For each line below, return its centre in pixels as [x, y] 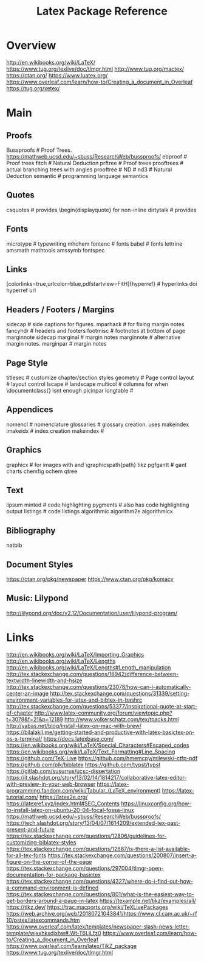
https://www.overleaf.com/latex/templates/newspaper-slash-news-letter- [98, 926]
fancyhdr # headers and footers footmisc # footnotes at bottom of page [96, 331]
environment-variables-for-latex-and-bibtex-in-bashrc [74, 700]
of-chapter [20, 713]
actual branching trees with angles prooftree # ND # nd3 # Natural [89, 169]
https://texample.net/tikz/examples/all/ [148, 900]
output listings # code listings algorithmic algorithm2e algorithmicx [90, 511]
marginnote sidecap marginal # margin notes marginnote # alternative [93, 337]
